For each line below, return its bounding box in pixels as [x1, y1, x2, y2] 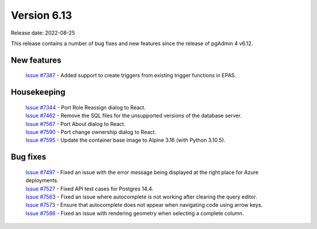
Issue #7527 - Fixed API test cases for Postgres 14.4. [25, 185, 154, 192]
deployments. [25, 177, 59, 184]
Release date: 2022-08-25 [11, 29, 76, 36]
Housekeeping [11, 87, 66, 97]
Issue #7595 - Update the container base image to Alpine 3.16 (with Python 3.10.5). [25, 136, 226, 143]
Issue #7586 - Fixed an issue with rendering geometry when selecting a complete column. [25, 210, 244, 217]
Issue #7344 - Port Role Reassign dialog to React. [25, 104, 146, 111]
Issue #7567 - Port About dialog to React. [25, 120, 126, 127]
